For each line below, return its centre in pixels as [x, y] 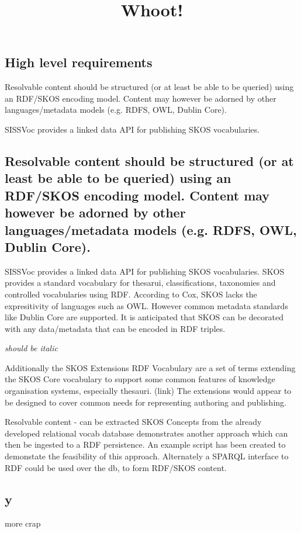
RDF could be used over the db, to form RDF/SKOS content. [116, 467]
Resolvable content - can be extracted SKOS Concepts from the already [133, 422]
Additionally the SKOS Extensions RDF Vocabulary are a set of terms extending [150, 367]
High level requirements [79, 62]
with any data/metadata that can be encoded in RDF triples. [115, 328]
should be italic [31, 348]
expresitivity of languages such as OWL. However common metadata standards [146, 305]
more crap [23, 523]
